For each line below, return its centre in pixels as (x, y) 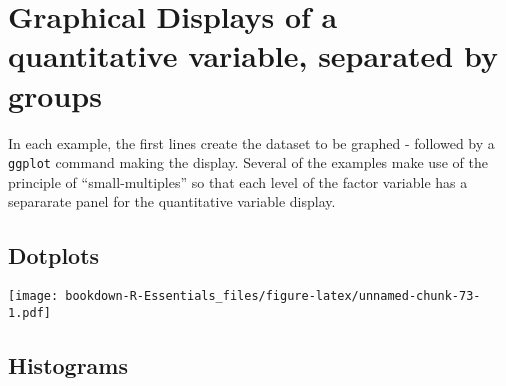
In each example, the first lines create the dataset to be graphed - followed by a (251, 142)
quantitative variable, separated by (253, 55)
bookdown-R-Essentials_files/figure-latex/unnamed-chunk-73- (273, 296)
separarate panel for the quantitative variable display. (172, 201)
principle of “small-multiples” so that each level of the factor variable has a (238, 181)
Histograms (68, 364)
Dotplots (54, 255)
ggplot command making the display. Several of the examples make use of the (248, 162)
